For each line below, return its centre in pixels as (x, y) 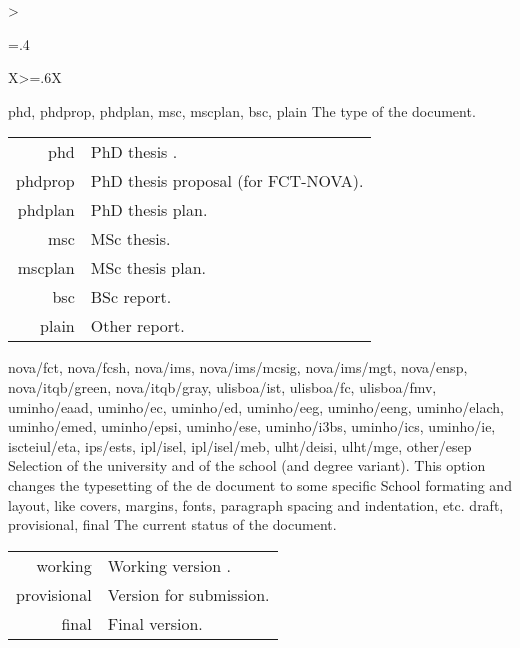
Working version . (169, 565)
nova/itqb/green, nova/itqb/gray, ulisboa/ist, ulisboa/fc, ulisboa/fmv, (222, 386)
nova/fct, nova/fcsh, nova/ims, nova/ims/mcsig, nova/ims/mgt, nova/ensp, (238, 367)
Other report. (137, 326)
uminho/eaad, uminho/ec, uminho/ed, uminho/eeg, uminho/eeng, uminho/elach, (256, 406)
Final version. (155, 623)
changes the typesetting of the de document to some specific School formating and (260, 484)
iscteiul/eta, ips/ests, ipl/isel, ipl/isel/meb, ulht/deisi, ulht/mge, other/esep (240, 445)
